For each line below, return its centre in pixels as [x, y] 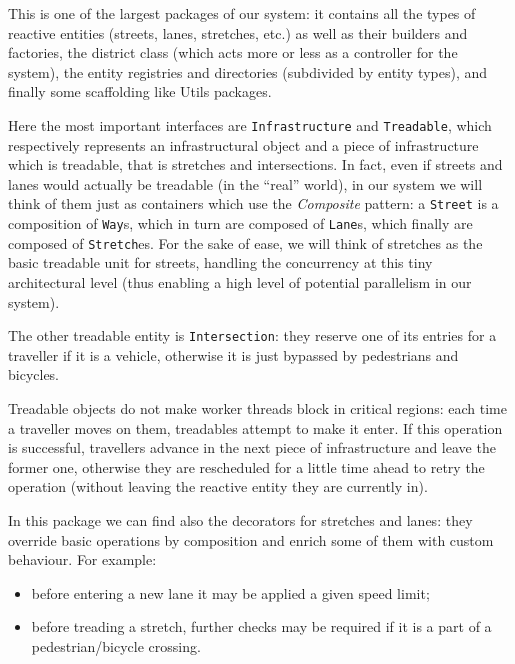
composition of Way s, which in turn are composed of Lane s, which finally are [240, 223]
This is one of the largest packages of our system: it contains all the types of [242, 13]
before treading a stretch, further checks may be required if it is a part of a [261, 626]
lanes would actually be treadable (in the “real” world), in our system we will [245, 183]
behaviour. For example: [82, 559]
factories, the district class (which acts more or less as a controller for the [233, 52]
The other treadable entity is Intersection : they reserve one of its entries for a [252, 335]
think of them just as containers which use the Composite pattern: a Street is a [253, 203]
